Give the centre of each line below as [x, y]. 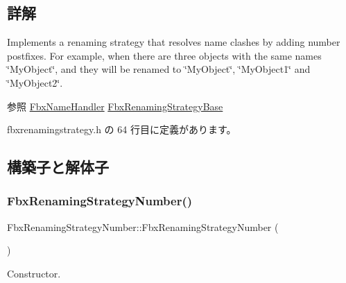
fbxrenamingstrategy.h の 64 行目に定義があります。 [122, 129]
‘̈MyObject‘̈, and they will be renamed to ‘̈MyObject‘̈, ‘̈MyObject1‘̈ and [159, 69]
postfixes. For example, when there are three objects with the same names [164, 55]
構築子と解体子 [58, 167]
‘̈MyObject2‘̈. [35, 82]
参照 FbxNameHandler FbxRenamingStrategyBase [115, 106]
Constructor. [34, 273]
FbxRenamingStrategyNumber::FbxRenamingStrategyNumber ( [143, 226]
